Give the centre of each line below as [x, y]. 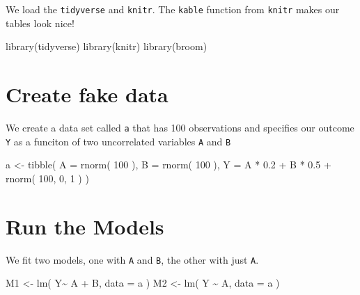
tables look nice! [40, 23]
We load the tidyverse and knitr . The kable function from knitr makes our [173, 9]
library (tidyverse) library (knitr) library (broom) [107, 46]
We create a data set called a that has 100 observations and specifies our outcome [180, 127]
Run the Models [85, 226]
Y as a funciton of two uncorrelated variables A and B [118, 141]
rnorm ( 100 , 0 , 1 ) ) [47, 178]
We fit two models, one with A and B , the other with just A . [132, 259]
